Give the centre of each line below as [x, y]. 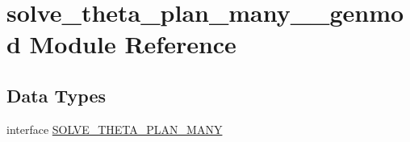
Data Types [56, 95]
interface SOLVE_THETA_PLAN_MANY [115, 129]
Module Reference [133, 44]
